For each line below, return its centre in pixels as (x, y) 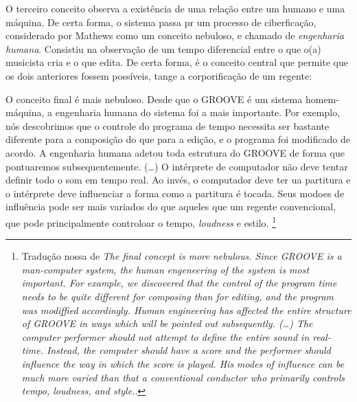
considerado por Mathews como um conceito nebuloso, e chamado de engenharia (175, 35)
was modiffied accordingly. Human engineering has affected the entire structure (186, 310)
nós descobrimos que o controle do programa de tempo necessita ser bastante (168, 125)
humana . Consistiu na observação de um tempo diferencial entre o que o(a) (163, 48)
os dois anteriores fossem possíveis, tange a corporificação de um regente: (159, 75)
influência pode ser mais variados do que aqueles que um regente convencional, (171, 206)
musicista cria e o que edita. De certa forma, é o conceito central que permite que (177, 62)
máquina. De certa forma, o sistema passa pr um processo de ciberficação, (161, 22)
